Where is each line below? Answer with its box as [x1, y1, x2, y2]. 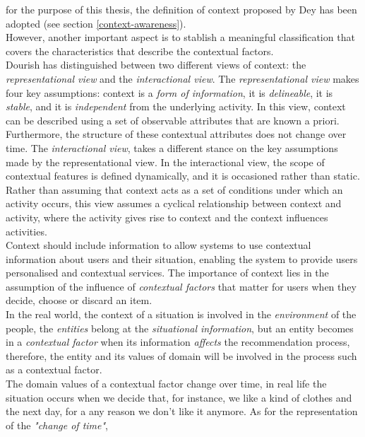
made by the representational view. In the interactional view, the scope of [6, 154, 325, 169]
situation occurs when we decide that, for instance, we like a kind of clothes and [6, 390, 352, 404]
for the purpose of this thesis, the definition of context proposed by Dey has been [6, 2, 357, 16]
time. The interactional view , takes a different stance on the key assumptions [6, 140, 338, 155]
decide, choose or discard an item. [6, 293, 152, 308]
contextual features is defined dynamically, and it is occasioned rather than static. [6, 168, 360, 183]
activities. [6, 223, 47, 238]
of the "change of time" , [6, 417, 109, 432]
